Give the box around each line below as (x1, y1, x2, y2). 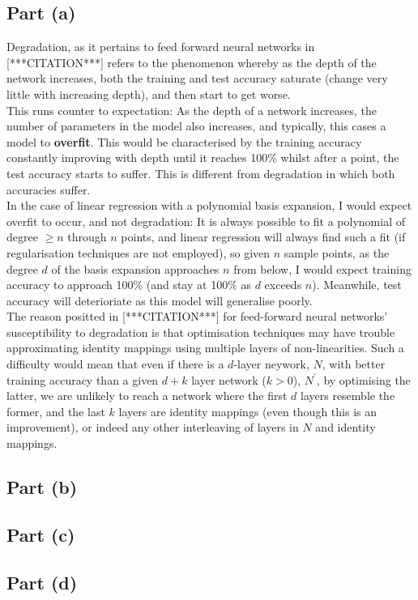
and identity (315, 419, 376, 436)
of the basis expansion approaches (51, 260, 220, 277)
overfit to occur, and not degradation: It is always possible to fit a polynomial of (6, 212, 406, 229)
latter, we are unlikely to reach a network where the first (6, 387, 288, 404)
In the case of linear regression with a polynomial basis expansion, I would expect (6, 197, 412, 214)
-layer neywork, (233, 355, 309, 372)
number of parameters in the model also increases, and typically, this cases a (6, 117, 386, 134)
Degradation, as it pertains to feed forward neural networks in (6, 38, 315, 55)
